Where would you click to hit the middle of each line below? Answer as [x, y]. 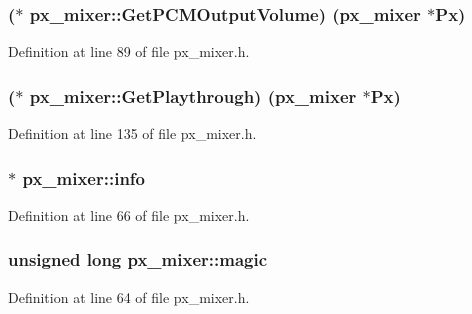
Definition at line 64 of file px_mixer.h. [129, 296]
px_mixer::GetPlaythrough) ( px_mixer [193, 95]
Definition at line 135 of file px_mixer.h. [132, 133]
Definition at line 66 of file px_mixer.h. [129, 214]
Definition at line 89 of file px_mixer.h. [129, 51]
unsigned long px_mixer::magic [138, 259]
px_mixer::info [83, 177]
